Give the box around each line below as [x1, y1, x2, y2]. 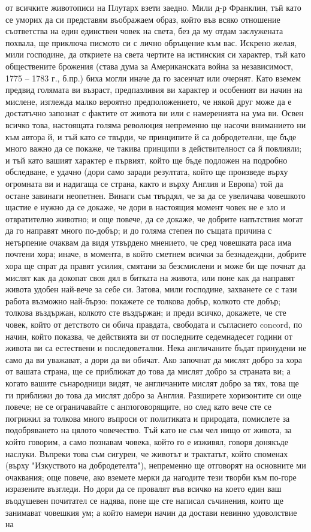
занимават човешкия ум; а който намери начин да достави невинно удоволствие [5, 506, 297, 518]
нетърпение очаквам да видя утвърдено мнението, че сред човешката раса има [5, 235, 292, 248]
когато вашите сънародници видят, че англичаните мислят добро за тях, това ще [5, 377, 299, 389]
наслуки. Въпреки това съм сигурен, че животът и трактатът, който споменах [5, 447, 288, 460]
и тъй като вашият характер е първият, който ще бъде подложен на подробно [5, 153, 288, 166]
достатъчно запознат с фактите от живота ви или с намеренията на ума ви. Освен [5, 107, 304, 119]
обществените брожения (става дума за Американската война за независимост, [5, 59, 293, 72]
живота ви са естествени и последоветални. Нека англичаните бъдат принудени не [5, 341, 307, 354]
